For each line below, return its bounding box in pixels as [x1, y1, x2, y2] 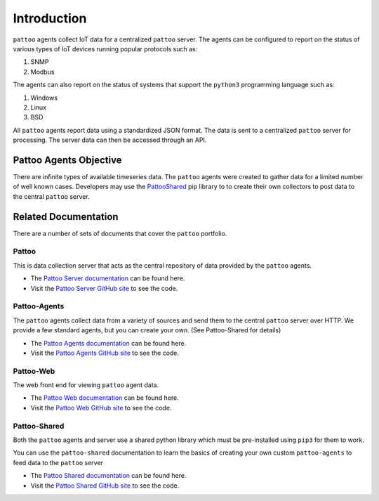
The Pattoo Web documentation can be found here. [30, 393, 179, 402]
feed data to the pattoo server [13, 458, 103, 467]
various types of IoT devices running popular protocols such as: [13, 44, 198, 53]
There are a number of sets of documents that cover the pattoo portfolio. [13, 229, 227, 238]
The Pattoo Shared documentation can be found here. [30, 471, 187, 480]
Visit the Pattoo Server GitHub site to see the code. [30, 284, 178, 292]
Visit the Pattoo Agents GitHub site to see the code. [30, 349, 179, 357]
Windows [30, 93, 58, 102]
